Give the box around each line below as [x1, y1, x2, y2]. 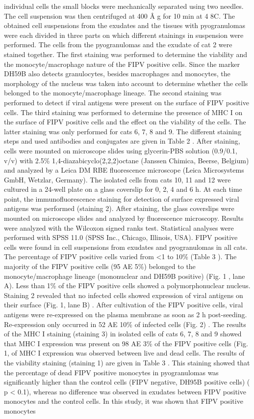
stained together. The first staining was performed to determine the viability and [4, 49, 247, 59]
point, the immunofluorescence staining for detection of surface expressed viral [4, 193, 239, 204]
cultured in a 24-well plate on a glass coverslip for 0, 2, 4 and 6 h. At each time [4, 184, 242, 194]
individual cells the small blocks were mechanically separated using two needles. [4, 1, 244, 11]
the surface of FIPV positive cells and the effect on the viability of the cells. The [4, 117, 246, 127]
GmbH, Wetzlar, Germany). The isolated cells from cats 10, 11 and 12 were [4, 174, 231, 184]
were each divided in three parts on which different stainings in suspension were [4, 30, 244, 40]
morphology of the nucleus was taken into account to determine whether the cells [4, 78, 248, 88]
